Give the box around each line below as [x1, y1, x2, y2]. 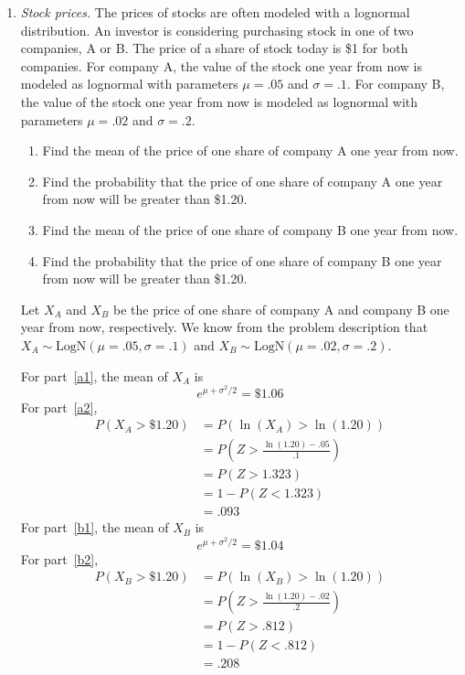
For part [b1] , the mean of [20, 518, 169, 537]
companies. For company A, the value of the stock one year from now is [20, 56, 422, 75]
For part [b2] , [20, 549, 99, 568]
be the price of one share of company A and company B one [112, 299, 449, 318]
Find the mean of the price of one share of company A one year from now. [42, 141, 459, 160]
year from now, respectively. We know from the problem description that [20, 317, 428, 337]
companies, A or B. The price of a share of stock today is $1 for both [20, 38, 408, 58]
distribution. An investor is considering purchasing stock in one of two [20, 20, 414, 39]
